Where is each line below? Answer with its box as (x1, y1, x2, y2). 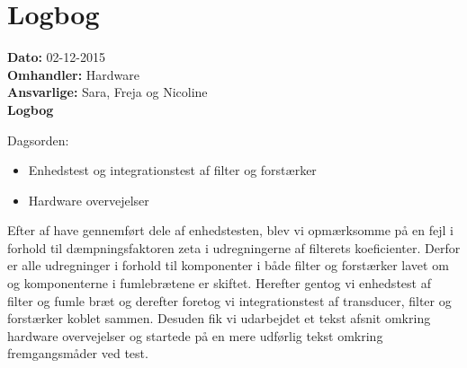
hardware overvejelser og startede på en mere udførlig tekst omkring (7, 326, 383, 345)
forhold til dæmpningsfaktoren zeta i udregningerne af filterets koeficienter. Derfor (7, 238, 461, 257)
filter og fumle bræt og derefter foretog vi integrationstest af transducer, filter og (7, 291, 452, 310)
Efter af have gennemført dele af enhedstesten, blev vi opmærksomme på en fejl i (7, 221, 454, 240)
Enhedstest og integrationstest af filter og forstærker (28, 161, 317, 180)
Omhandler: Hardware (7, 65, 139, 83)
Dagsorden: (7, 130, 69, 149)
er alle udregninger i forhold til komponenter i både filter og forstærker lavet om (7, 256, 449, 275)
